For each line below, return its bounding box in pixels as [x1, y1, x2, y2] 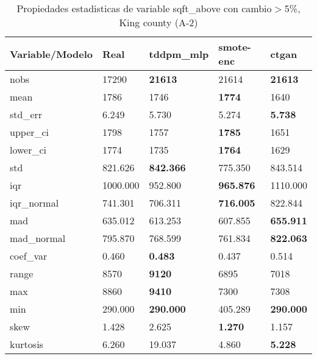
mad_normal [10, 231, 66, 245]
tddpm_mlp [149, 46, 209, 61]
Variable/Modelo [10, 46, 93, 61]
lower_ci [10, 143, 47, 157]
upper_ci [10, 125, 49, 139]
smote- [218, 40, 251, 54]
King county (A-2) [119, 15, 198, 29]
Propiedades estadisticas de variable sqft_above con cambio [16, 1, 272, 15]
